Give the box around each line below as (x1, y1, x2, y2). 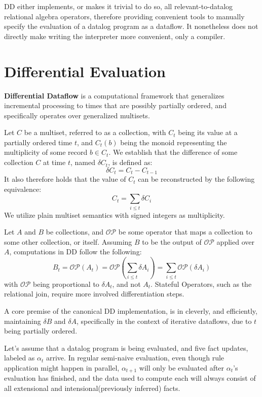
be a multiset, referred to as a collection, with (24, 127, 166, 138)
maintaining (4, 315, 41, 326)
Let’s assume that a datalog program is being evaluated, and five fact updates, (4, 342, 248, 353)
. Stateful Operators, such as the (151, 278, 252, 289)
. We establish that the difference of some (108, 147, 238, 157)
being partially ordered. (4, 325, 78, 336)
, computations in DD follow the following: (9, 246, 142, 257)
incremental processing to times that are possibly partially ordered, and (4, 100, 227, 111)
